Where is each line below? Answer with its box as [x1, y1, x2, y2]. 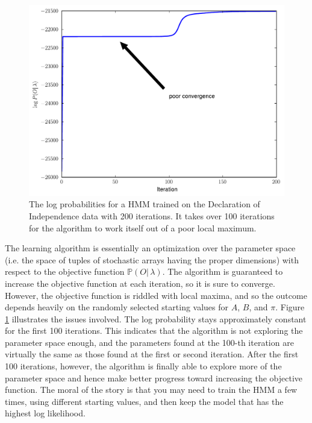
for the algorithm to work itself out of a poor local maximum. [29, 221, 257, 234]
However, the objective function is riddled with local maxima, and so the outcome [5, 289, 307, 301]
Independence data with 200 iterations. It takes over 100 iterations [29, 209, 275, 222]
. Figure [275, 301, 305, 313]
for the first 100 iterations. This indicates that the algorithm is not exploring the [5, 324, 303, 337]
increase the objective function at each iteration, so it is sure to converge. [5, 277, 275, 289]
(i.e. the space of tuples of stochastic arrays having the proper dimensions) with [5, 253, 299, 266]
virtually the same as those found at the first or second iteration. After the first [5, 348, 299, 360]
